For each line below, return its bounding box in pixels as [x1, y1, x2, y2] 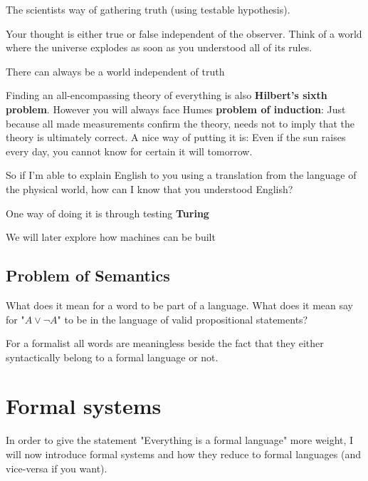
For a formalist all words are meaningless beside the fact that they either [6, 336, 324, 351]
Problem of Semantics [6, 264, 170, 286]
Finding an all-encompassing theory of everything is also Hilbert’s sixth [6, 88, 327, 103]
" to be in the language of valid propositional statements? [57, 311, 308, 326]
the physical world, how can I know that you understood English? [6, 181, 293, 196]
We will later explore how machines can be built [6, 229, 216, 244]
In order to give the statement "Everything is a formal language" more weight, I [6, 433, 354, 448]
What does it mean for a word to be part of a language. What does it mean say [6, 297, 353, 312]
